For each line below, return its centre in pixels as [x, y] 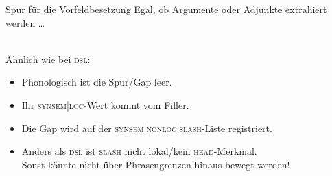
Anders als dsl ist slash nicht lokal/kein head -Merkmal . [139, 151]
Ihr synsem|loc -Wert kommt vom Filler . [105, 104]
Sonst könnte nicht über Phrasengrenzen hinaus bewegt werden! [156, 164]
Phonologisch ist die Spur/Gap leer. [97, 82]
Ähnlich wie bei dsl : [48, 59]
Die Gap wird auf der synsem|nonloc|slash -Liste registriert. [147, 128]
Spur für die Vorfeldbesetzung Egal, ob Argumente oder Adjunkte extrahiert [166, 9]
